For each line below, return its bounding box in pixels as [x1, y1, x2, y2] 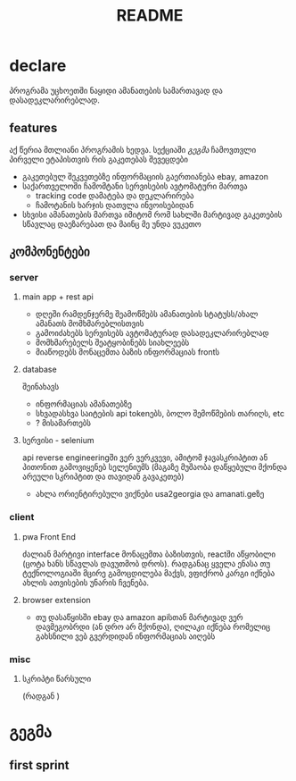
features [9, 121, 58, 136]
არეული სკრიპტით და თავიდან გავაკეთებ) [21, 471, 185, 483]
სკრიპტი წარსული [21, 674, 92, 684]
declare [9, 55, 67, 76]
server [9, 272, 38, 284]
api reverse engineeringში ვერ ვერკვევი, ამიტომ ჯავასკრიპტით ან [21, 452, 268, 463]
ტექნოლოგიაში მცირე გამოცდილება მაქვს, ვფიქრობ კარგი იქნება [21, 567, 275, 578]
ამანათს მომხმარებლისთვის [35, 318, 144, 329]
